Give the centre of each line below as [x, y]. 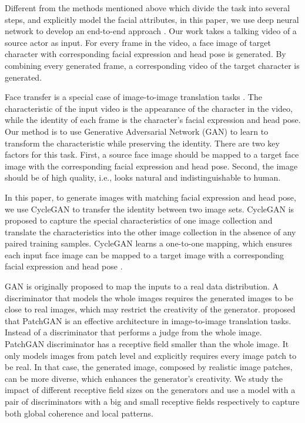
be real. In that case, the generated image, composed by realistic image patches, [149, 367]
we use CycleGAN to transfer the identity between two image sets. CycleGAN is [150, 209]
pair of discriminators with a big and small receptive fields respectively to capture [152, 401]
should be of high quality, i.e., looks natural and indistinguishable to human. [143, 177]
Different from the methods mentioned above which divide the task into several [148, 8]
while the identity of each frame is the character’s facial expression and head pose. [153, 120]
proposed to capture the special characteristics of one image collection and [139, 220]
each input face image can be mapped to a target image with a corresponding [145, 254]
